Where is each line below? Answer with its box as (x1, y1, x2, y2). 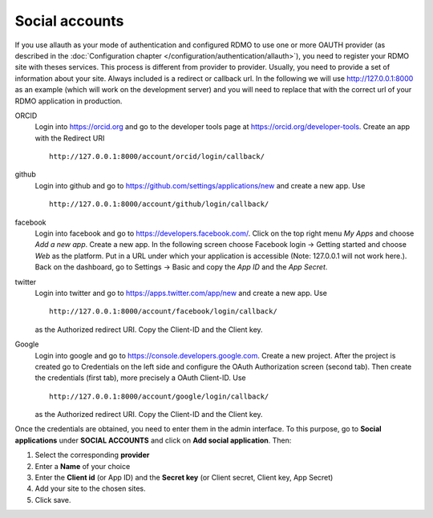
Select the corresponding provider (34, 450, 150, 460)
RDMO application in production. (14, 96, 123, 106)
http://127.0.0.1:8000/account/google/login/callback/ (49, 391, 269, 401)
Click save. (34, 495, 71, 504)
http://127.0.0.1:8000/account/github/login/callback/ (49, 200, 269, 208)
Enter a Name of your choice (34, 461, 131, 471)
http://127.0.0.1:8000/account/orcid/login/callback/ (49, 152, 265, 161)
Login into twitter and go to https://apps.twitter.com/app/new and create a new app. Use (34, 288, 328, 297)
